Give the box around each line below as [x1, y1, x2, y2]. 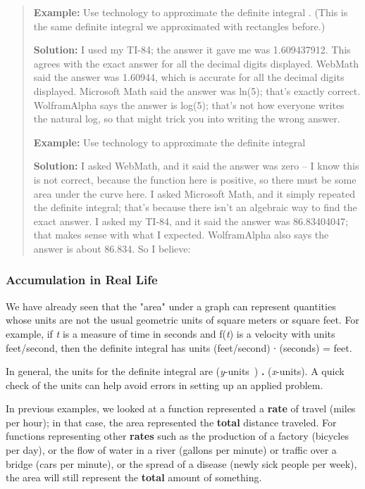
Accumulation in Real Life [6, 271, 158, 288]
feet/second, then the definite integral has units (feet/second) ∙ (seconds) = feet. [6, 340, 352, 355]
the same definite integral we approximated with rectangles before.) [33, 18, 326, 33]
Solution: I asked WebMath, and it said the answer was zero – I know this [33, 158, 359, 173]
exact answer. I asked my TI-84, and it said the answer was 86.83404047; [33, 213, 348, 228]
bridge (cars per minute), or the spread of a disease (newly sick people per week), [6, 456, 357, 471]
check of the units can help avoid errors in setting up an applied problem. [6, 377, 323, 392]
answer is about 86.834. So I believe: [33, 241, 191, 255]
